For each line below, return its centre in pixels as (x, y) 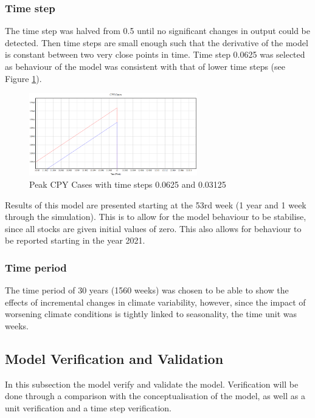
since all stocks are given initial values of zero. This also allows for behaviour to (153, 228)
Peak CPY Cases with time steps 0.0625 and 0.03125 (128, 184)
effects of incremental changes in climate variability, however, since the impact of (155, 302)
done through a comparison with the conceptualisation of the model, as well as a (155, 396)
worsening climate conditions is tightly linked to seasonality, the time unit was (151, 314)
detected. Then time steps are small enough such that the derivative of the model (157, 42)
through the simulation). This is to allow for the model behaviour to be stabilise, (156, 217)
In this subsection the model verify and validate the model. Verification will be (152, 384)
